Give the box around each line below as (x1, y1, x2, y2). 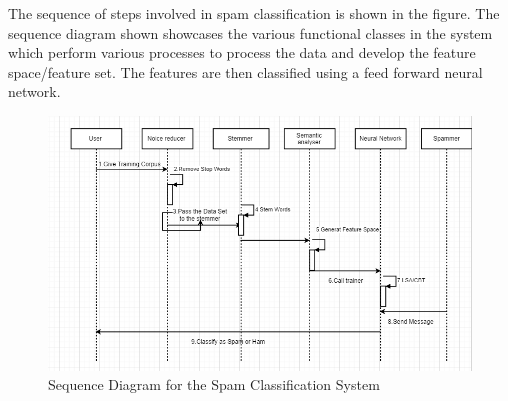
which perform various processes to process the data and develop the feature (8, 42, 476, 63)
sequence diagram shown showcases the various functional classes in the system (8, 22, 493, 43)
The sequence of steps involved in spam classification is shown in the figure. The (8, 3, 500, 23)
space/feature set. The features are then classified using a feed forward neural (8, 61, 483, 82)
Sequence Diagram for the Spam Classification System (48, 374, 380, 395)
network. (8, 81, 61, 102)
